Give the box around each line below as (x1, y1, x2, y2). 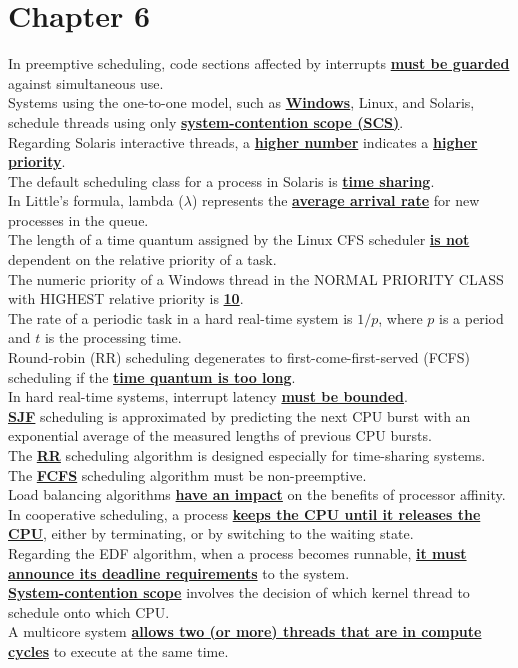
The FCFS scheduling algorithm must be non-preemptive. (8, 464, 367, 485)
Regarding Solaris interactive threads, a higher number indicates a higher (8, 131, 478, 152)
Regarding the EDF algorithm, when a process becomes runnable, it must (8, 542, 467, 563)
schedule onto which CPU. (8, 601, 170, 622)
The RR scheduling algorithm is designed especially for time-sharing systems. (8, 445, 486, 465)
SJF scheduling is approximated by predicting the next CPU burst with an (8, 405, 471, 426)
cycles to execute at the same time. (8, 640, 229, 661)
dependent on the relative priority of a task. (8, 249, 277, 270)
